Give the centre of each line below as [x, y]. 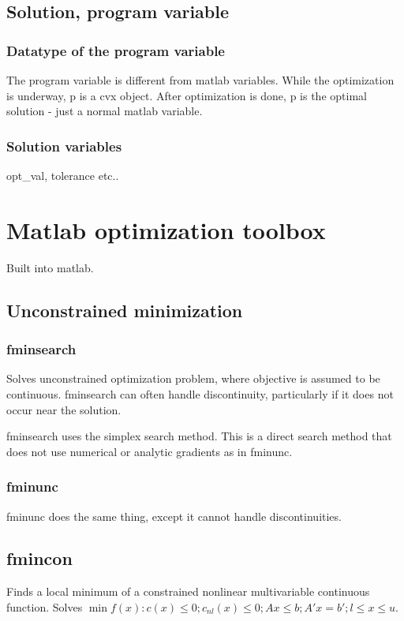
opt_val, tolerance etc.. [63, 175]
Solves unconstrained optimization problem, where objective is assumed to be [193, 378]
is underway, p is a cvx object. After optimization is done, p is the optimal [187, 95]
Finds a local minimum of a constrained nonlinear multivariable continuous [188, 591]
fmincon [39, 558]
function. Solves [45, 606]
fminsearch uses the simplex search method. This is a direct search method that [199, 436]
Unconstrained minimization [125, 310]
